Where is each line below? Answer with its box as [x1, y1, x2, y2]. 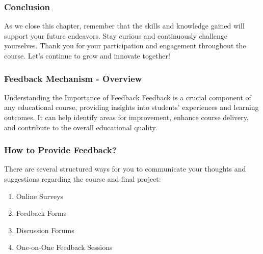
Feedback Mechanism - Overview [4, 72, 142, 84]
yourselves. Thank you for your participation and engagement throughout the [4, 40, 246, 51]
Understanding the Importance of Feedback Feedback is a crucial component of [4, 92, 251, 102]
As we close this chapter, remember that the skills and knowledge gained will [4, 20, 245, 31]
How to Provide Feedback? [4, 144, 117, 156]
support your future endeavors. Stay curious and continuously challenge [4, 30, 228, 41]
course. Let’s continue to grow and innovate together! [4, 50, 170, 61]
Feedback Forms [16, 208, 67, 218]
